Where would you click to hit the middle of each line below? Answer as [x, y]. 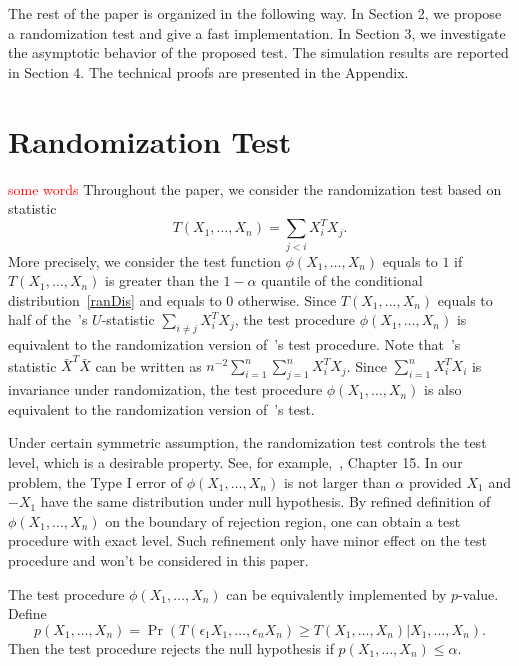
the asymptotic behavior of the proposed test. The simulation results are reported [258, 52]
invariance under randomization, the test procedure [165, 389]
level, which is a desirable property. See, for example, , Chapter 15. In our [235, 461]
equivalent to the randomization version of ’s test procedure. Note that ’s [234, 344]
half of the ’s [48, 319]
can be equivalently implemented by [336, 593]
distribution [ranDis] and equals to [115, 299]
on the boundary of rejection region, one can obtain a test [283, 520]
